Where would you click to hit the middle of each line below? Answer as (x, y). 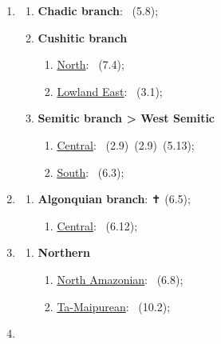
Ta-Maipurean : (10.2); (114, 306)
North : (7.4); (91, 64)
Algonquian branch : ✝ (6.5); (114, 199)
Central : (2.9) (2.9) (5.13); (126, 144)
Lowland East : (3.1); (110, 91)
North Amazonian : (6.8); (120, 279)
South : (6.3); (91, 172)
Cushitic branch (83, 37)
